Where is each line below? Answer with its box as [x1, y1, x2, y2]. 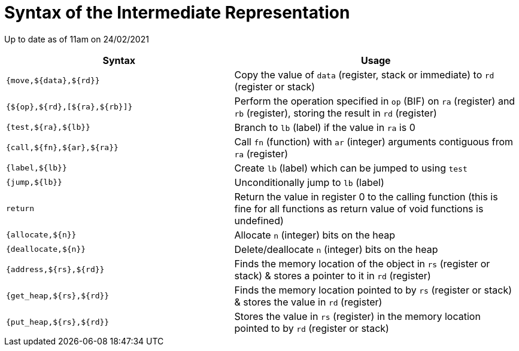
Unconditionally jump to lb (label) [234, 176, 384, 188]
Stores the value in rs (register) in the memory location [234, 310, 481, 322]
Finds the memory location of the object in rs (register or [234, 257, 490, 270]
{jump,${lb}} [6, 178, 62, 187]
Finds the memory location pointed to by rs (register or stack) [234, 283, 512, 296]
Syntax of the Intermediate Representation [4, 2, 350, 23]
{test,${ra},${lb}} [6, 123, 90, 132]
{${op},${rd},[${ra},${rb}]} [6, 102, 133, 112]
